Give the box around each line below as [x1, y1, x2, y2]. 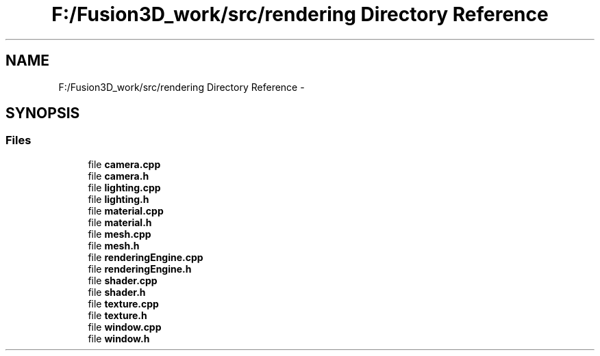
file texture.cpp [88, 297, 159, 310]
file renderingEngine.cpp [88, 251, 203, 263]
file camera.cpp [88, 158, 161, 170]
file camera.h [88, 169, 149, 182]
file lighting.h [88, 193, 149, 205]
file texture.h [88, 309, 147, 321]
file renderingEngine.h [88, 262, 192, 275]
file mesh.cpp [88, 228, 151, 240]
